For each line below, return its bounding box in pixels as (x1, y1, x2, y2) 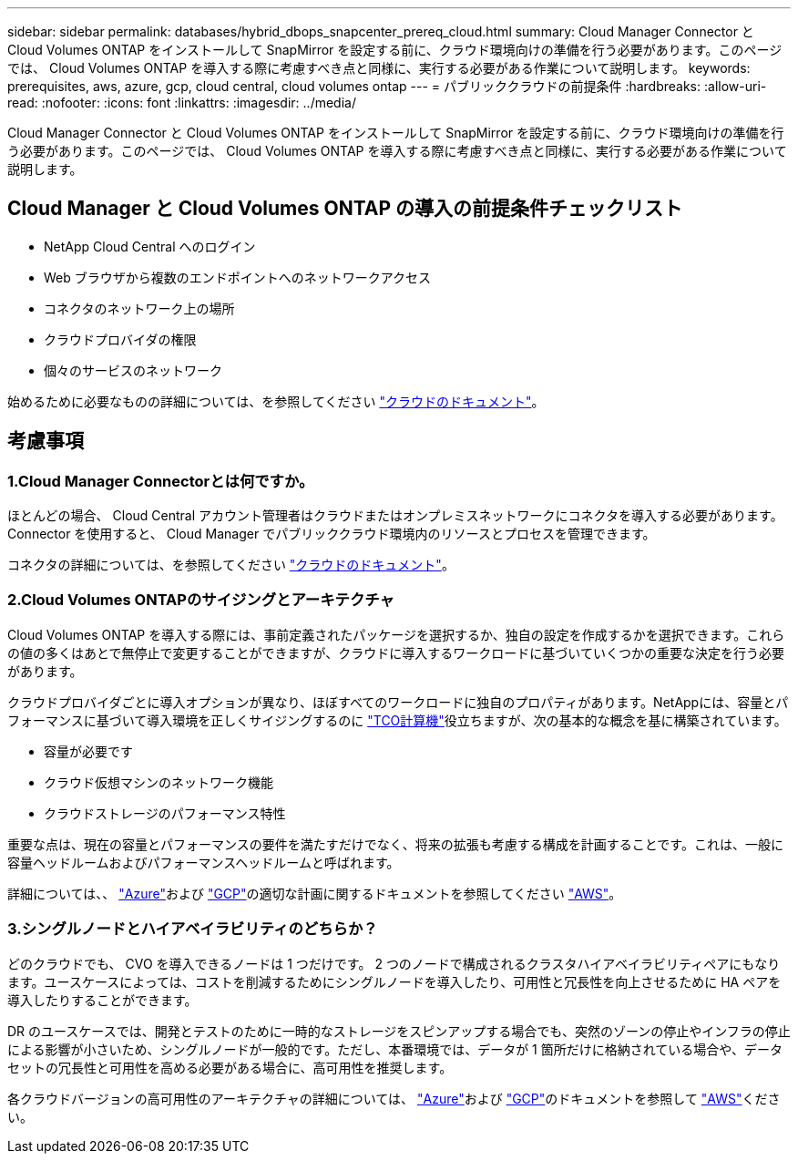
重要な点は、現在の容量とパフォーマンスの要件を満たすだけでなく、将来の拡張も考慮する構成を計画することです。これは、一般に (7, 836, 783, 852)
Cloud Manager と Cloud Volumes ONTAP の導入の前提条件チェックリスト (7, 197, 683, 221)
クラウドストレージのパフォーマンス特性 (44, 805, 286, 821)
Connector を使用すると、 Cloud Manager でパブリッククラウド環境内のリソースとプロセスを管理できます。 (7, 526, 656, 542)
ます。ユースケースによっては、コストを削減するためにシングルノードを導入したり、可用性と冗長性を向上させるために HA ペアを (7, 973, 782, 990)
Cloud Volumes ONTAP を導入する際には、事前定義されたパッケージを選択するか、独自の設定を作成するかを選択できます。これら (7, 626, 785, 642)
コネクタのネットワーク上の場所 (44, 300, 235, 316)
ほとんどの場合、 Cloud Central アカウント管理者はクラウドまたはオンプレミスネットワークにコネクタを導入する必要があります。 (7, 508, 783, 524)
